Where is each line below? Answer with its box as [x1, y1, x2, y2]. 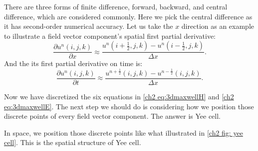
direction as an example [181, 21, 254, 31]
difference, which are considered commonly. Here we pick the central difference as [4, 11, 253, 21]
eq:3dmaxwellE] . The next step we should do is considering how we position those [4, 101, 254, 111]
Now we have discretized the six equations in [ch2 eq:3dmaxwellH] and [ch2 [4, 91, 234, 101]
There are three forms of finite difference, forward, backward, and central [4, 1, 228, 11]
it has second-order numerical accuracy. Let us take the [4, 21, 173, 31]
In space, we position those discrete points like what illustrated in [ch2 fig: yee [4, 127, 243, 138]
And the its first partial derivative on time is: [4, 58, 143, 69]
